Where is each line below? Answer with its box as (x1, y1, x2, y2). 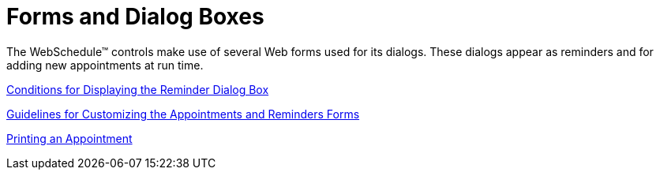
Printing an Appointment (6, 131, 133, 145)
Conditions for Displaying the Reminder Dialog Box (6, 82, 269, 96)
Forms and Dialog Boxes (6, 3, 264, 30)
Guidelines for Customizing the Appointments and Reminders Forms (6, 107, 360, 121)
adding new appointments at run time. (6, 58, 204, 72)
